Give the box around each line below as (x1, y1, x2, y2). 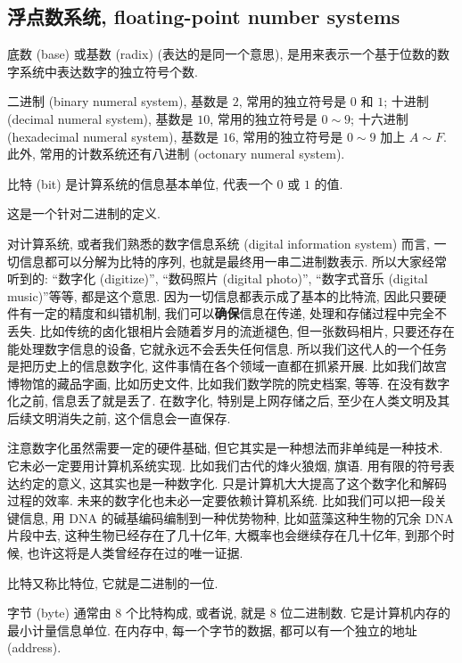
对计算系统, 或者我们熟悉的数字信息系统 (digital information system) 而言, (7, 233, 430, 252)
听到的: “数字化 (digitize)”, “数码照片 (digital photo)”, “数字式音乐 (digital (7, 269, 428, 288)
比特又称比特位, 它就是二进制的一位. (7, 573, 219, 592)
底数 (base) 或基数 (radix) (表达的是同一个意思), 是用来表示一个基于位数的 (7, 45, 437, 63)
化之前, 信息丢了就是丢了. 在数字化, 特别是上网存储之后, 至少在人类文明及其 (7, 391, 450, 410)
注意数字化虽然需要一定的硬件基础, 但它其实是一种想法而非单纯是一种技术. (7, 438, 443, 457)
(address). (7, 638, 62, 657)
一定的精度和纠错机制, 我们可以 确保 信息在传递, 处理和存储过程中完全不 (31, 304, 448, 323)
